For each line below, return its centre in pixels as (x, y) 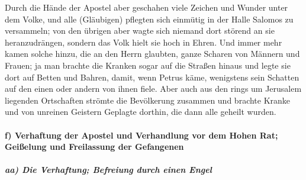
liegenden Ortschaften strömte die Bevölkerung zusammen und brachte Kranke (148, 100)
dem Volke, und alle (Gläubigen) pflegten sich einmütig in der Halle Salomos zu (149, 19)
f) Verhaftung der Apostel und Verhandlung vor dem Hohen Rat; (141, 135)
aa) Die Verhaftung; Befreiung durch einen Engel (108, 170)
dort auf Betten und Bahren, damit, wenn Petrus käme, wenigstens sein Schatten (152, 77)
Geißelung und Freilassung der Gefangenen (94, 147)
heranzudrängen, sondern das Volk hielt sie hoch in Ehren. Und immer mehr (144, 42)
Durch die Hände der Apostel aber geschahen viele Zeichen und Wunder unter (146, 7)
